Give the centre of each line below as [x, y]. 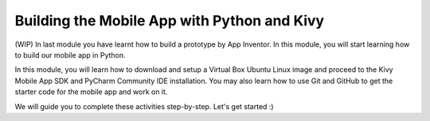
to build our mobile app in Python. [70, 55]
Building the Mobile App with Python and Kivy [170, 21]
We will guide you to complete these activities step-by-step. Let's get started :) [144, 106]
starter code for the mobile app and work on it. [91, 92]
